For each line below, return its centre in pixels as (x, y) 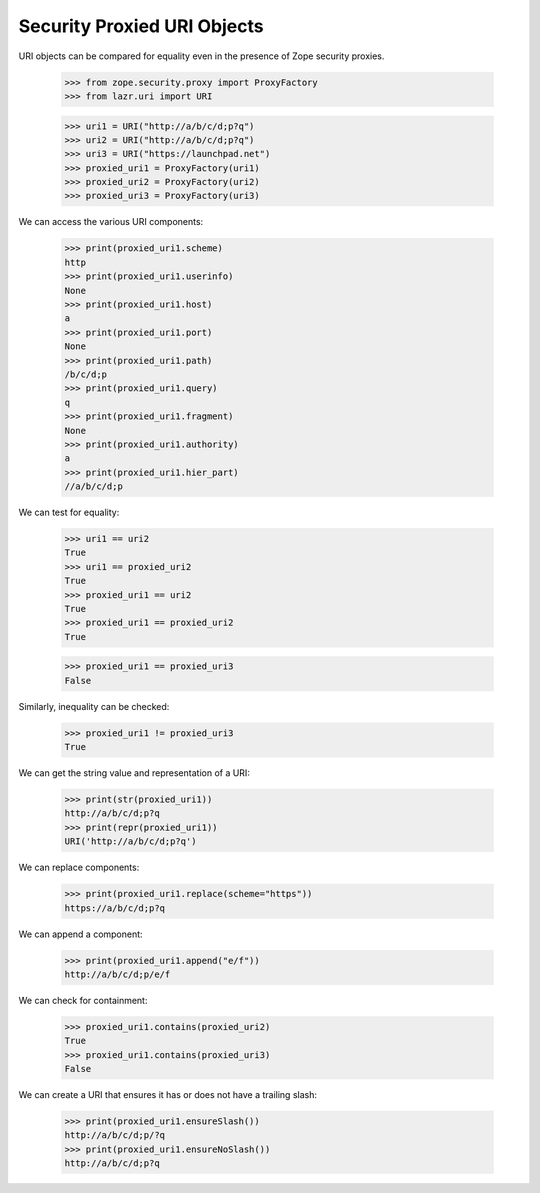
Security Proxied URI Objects (141, 26)
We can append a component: (81, 934)
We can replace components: (79, 867)
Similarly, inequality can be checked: (94, 706)
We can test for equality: (69, 512)
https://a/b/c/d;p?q (114, 908)
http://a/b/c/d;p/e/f (117, 974)
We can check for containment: (83, 1000)
